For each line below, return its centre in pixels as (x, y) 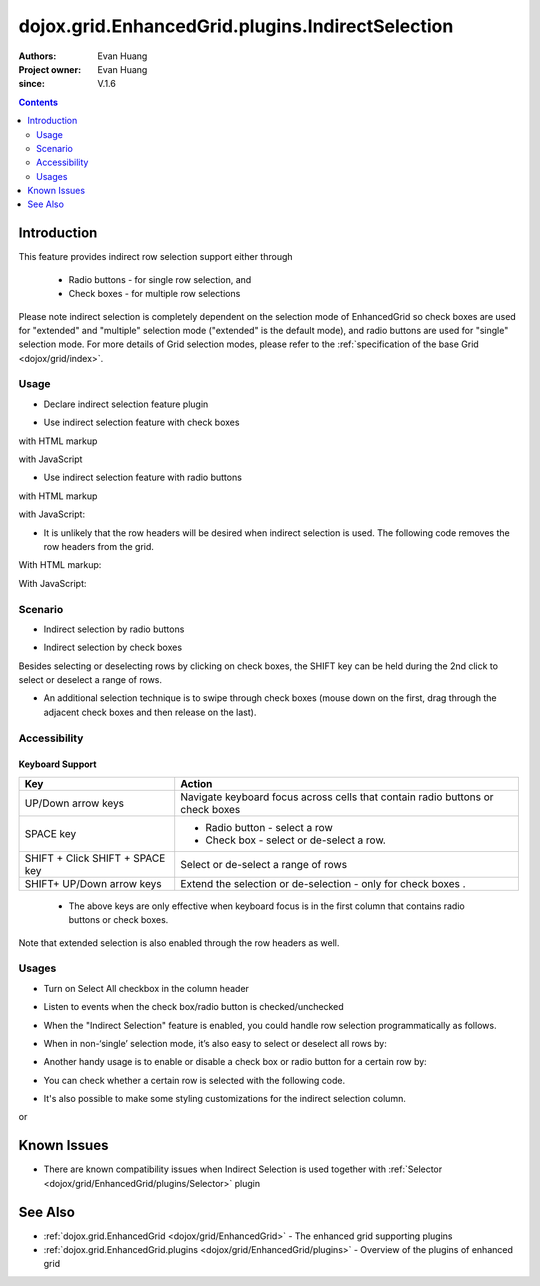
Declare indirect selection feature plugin (126, 404)
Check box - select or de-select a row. (296, 840)
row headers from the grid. (99, 546)
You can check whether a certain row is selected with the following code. (194, 1080)
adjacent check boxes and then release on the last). (150, 712)
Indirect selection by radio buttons (114, 629)
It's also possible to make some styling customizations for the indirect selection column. (225, 1099)
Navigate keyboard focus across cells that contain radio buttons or (337, 797)
